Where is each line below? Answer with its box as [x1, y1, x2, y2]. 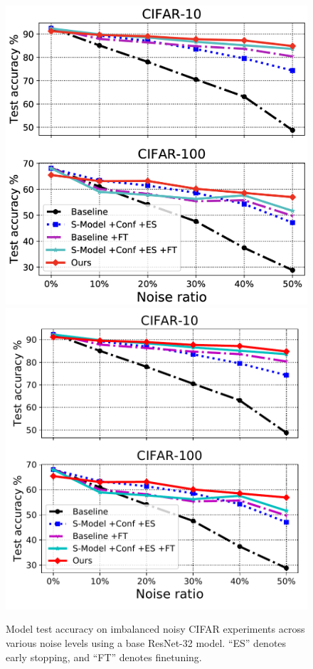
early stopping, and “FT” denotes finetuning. [6, 649, 202, 664]
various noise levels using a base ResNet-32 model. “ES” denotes [6, 636, 287, 651]
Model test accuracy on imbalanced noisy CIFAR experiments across [6, 621, 305, 636]
